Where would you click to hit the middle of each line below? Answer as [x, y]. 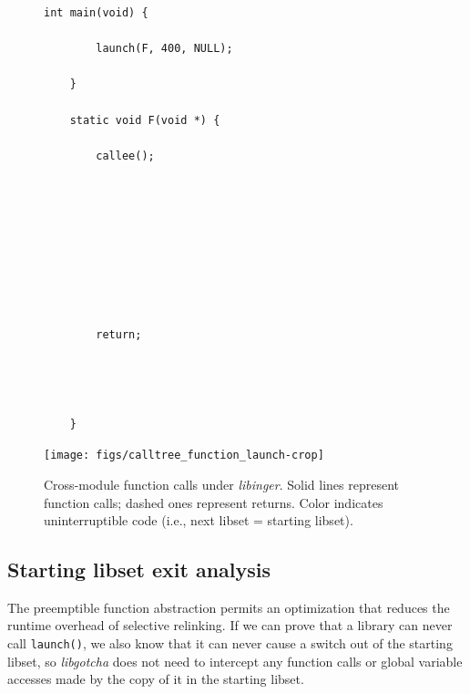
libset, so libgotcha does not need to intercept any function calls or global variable [235, 661]
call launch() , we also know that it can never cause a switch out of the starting [230, 643]
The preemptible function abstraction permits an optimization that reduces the [229, 607]
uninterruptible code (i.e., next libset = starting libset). [199, 520]
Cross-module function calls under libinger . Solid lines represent [222, 484]
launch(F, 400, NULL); [164, 49]
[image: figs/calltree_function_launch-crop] [184, 456]
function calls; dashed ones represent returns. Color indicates [214, 502]
